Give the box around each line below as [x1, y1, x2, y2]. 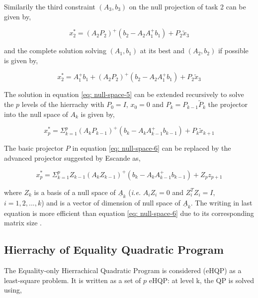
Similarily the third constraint [4, 1, 95, 11]
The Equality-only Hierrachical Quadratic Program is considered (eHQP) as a [4, 265, 242, 275]
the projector [208, 99, 248, 109]
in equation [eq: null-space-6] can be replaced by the [72, 143, 231, 153]
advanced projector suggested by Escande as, [4, 152, 141, 163]
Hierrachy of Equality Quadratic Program [4, 242, 224, 257]
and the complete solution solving [4, 45, 106, 56]
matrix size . [4, 217, 42, 228]
